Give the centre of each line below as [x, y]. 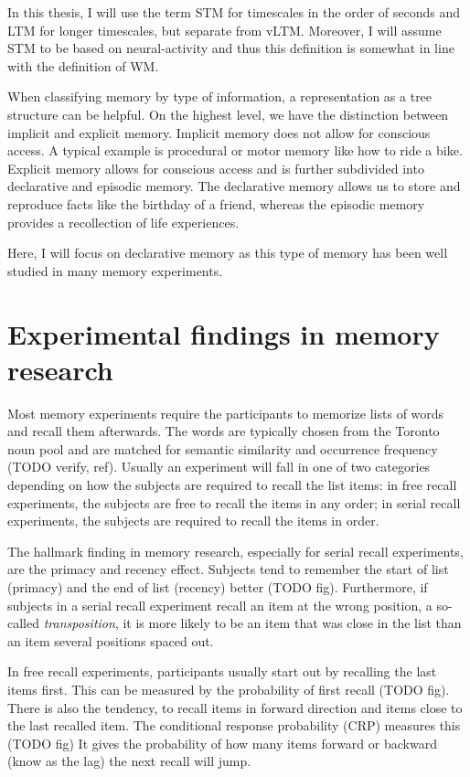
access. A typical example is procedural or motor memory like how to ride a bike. [235, 150]
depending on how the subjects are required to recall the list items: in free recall [232, 484]
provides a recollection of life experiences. [123, 222]
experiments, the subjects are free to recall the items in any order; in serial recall [234, 502]
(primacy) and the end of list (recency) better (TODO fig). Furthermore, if [218, 586]
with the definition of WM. [83, 65]
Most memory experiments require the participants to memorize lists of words [226, 413]
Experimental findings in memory [224, 333]
